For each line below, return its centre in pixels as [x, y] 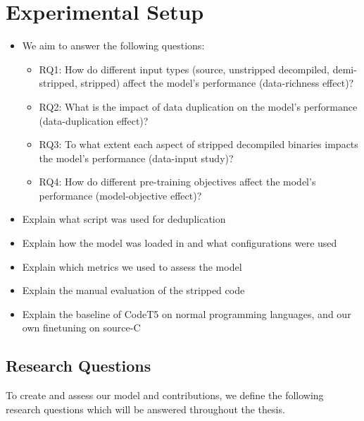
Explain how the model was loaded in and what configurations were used [180, 243]
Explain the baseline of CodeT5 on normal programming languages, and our [187, 313]
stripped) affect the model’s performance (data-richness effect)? [217, 83]
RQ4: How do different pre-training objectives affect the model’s [177, 182]
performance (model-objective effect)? [120, 195]
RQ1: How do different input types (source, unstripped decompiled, [184, 69]
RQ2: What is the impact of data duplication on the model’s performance [198, 106]
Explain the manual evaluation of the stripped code [133, 290]
